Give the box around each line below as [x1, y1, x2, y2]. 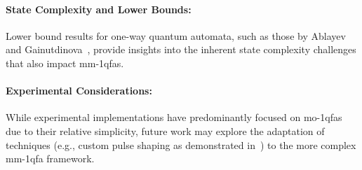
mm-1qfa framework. [6, 151, 95, 166]
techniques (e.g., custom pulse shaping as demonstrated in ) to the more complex [6, 137, 356, 152]
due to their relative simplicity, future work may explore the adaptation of [6, 123, 325, 138]
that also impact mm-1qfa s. [6, 55, 124, 70]
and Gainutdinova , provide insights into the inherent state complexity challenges [6, 42, 356, 57]
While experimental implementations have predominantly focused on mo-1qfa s [6, 110, 342, 125]
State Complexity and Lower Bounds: [6, 1, 192, 16]
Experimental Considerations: [6, 83, 152, 98]
